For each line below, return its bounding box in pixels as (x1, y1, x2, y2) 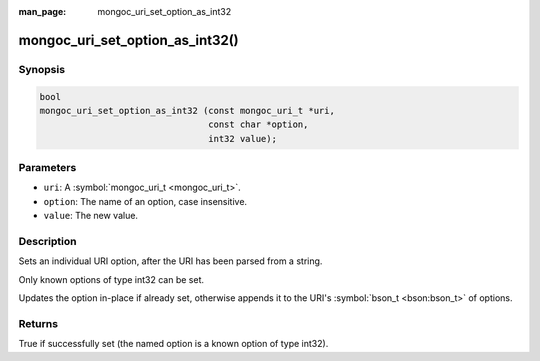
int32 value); (208, 133, 277, 144)
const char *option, (208, 119, 309, 130)
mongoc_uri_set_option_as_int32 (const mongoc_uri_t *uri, (39, 105, 335, 116)
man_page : (18, 6, 67, 17)
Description (18, 235, 77, 249)
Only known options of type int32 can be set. (18, 273, 205, 285)
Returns (18, 316, 59, 330)
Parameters (18, 161, 77, 175)
